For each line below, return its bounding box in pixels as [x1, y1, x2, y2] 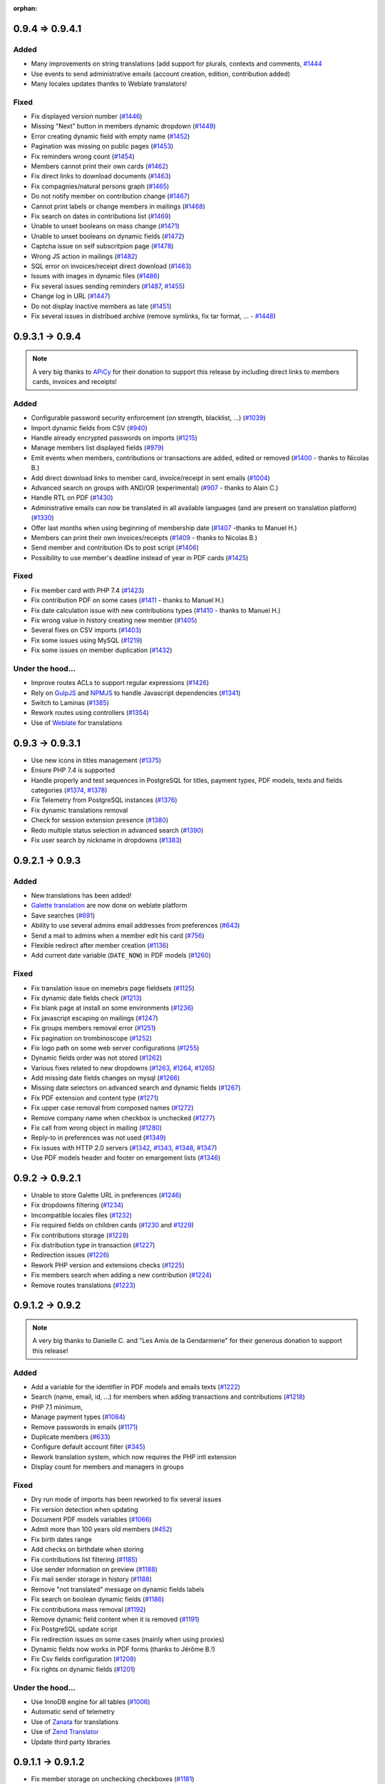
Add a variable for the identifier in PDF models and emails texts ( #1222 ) [31, 1382, 240, 1391]
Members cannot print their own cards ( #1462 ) [31, 162, 169, 171]
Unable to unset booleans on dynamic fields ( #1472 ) [31, 232, 185, 240]
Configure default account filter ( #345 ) [31, 1442, 145, 1451]
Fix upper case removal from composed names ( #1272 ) [31, 1103, 194, 1113]
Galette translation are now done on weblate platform [31, 901, 188, 910]
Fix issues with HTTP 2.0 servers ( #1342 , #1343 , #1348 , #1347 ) [31, 1143, 217, 1152]
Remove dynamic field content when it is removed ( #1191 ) [31, 1615, 200, 1623]
